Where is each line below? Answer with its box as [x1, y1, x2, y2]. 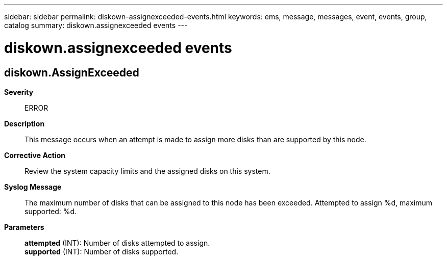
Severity [4, 87, 34, 96]
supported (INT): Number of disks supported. [24, 247, 179, 256]
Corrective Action [4, 150, 65, 160]
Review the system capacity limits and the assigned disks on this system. [24, 166, 270, 175]
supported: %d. [24, 206, 77, 216]
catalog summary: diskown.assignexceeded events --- [4, 21, 188, 30]
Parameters [4, 222, 44, 231]
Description [4, 119, 45, 128]
